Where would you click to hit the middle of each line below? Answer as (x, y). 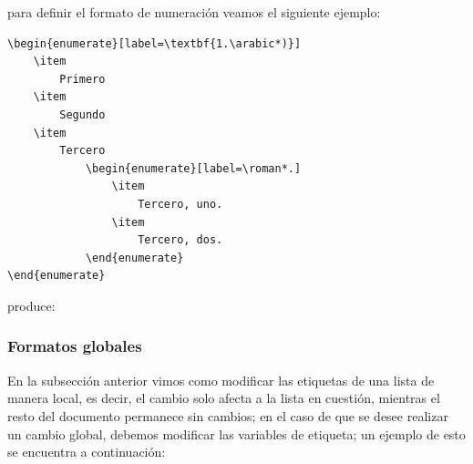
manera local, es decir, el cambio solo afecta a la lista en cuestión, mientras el (224, 398)
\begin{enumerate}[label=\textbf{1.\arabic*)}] (154, 43)
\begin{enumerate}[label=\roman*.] (193, 168)
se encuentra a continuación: (87, 452)
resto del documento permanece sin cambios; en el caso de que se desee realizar (228, 415)
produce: (31, 305)
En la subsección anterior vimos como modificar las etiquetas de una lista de (221, 380)
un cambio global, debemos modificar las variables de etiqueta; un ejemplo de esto (236, 433)
